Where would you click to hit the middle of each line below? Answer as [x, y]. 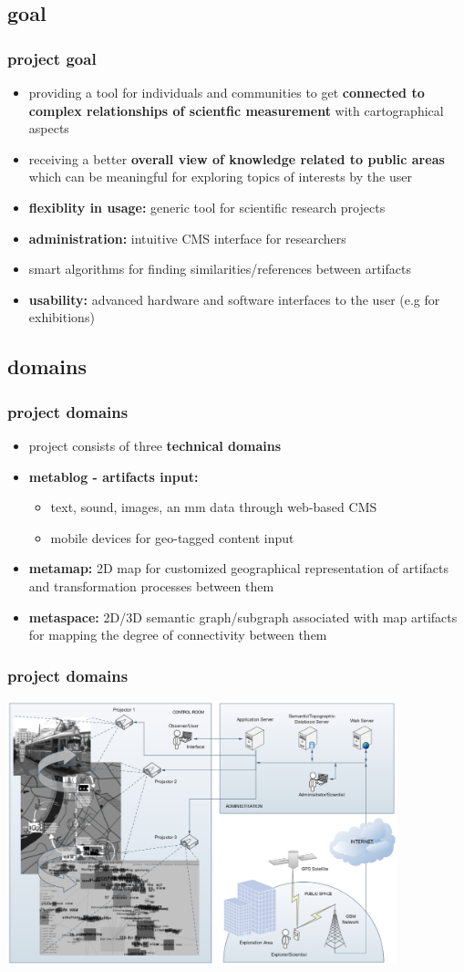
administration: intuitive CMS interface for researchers [187, 238]
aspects [49, 128]
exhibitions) [62, 317]
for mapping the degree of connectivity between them [178, 635]
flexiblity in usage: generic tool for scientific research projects [207, 207]
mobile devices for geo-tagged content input [172, 537]
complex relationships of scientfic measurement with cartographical [236, 110]
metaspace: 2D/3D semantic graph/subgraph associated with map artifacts [243, 617]
